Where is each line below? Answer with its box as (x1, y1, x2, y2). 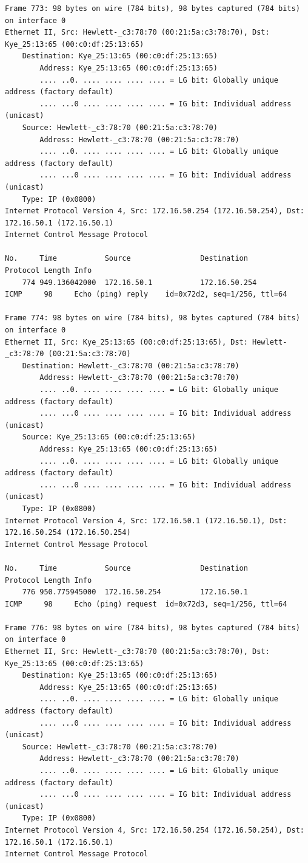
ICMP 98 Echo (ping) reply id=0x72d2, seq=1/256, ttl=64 (5, 290, 287, 299)
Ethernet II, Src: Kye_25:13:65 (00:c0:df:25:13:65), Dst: (5, 337, 248, 346)
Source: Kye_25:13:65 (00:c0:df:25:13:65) (22, 433, 196, 442)
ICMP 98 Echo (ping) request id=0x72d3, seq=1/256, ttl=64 (5, 599, 287, 608)
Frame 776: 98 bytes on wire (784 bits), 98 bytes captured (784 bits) (5, 623, 300, 632)
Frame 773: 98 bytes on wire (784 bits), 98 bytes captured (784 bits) (5, 4, 300, 13)
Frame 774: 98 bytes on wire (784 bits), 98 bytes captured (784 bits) (5, 314, 300, 323)
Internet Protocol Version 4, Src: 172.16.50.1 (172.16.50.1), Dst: (5, 516, 287, 525)
